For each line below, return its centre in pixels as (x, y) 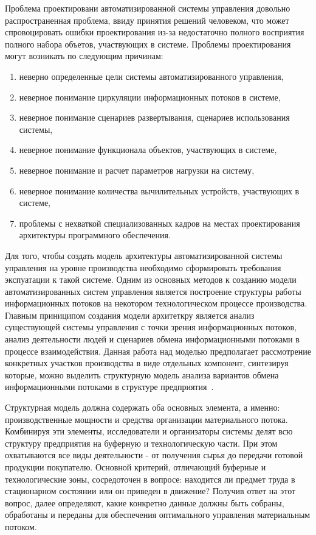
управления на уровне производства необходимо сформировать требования (143, 267)
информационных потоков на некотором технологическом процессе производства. (156, 303)
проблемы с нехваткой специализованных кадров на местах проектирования (160, 223)
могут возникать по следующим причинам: (84, 56)
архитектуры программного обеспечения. (95, 235)
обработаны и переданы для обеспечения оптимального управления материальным (158, 515)
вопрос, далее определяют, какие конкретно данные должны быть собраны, (145, 502)
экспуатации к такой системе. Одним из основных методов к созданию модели (151, 279)
